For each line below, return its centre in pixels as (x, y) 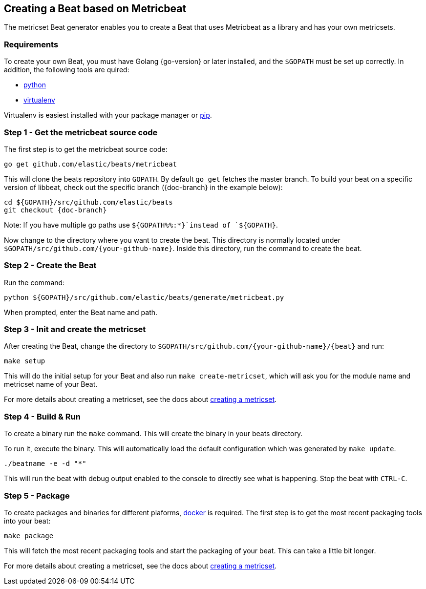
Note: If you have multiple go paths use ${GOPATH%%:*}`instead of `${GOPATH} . (141, 225)
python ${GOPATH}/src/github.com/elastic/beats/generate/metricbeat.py (144, 297)
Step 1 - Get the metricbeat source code (81, 132)
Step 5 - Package (37, 495)
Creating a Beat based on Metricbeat (95, 9)
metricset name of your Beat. (51, 384)
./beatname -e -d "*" (45, 464)
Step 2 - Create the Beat (50, 265)
